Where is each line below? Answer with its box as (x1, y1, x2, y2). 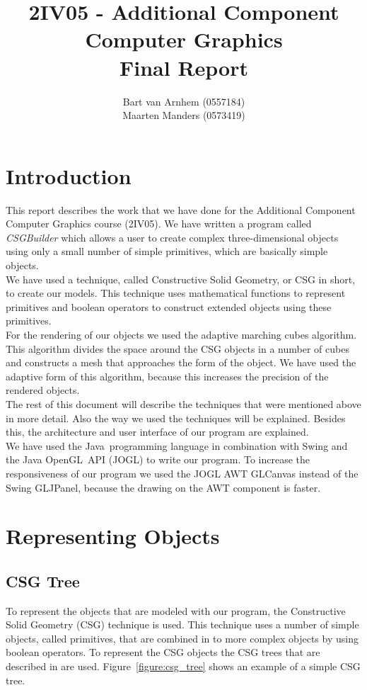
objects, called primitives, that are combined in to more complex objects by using (6, 630, 359, 645)
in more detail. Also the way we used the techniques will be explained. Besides (6, 410, 346, 425)
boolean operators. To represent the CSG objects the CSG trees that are (6, 645, 320, 660)
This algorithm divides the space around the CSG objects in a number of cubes (6, 341, 349, 356)
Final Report (119, 52, 248, 81)
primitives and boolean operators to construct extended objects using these (6, 299, 332, 314)
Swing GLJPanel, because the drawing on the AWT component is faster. (6, 480, 321, 494)
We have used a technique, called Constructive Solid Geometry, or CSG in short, (6, 271, 356, 286)
